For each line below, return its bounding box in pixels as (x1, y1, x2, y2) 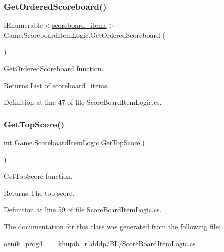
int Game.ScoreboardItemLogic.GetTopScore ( (4, 137, 145, 147)
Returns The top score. (4, 187, 75, 198)
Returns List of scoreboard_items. (4, 80, 109, 90)
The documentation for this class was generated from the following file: (4, 221, 221, 231)
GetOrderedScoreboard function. (4, 63, 104, 73)
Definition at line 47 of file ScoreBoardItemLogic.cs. (4, 97, 162, 107)
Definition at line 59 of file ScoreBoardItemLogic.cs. (4, 204, 162, 215)
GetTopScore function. (4, 171, 73, 181)
